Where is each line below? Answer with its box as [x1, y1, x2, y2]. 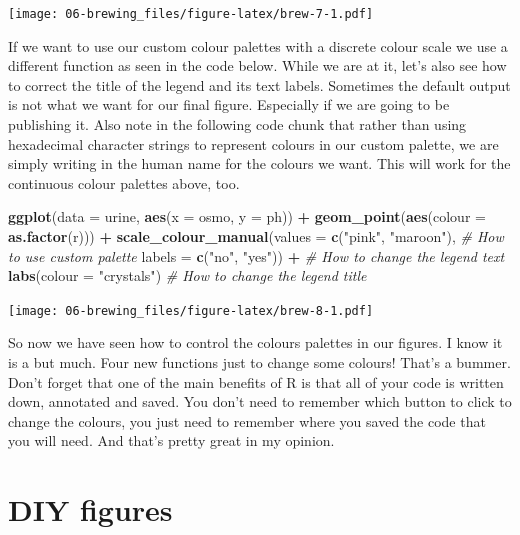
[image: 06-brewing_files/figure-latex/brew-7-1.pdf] [8, 7, 374, 21]
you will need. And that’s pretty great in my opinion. [8, 430, 335, 451]
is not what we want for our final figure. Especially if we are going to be [8, 94, 450, 115]
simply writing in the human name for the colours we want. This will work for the [8, 153, 511, 174]
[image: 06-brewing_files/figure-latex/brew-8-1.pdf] [8, 303, 374, 318]
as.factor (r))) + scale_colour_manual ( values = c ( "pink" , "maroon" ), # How [8, 226, 504, 246]
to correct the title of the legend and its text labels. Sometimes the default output [8, 74, 511, 95]
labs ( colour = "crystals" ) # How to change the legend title [8, 265, 367, 286]
